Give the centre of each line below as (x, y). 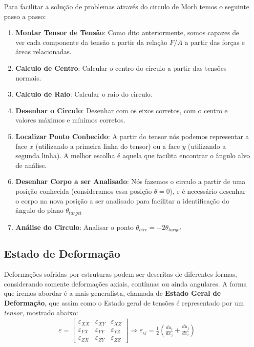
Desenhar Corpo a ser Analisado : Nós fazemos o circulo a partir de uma (130, 181)
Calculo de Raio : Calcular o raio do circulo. (84, 94)
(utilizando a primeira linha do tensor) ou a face (108, 146)
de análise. (31, 165)
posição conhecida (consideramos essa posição (84, 191)
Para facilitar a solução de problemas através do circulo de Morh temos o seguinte (127, 6)
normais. (28, 77)
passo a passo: (25, 16)
